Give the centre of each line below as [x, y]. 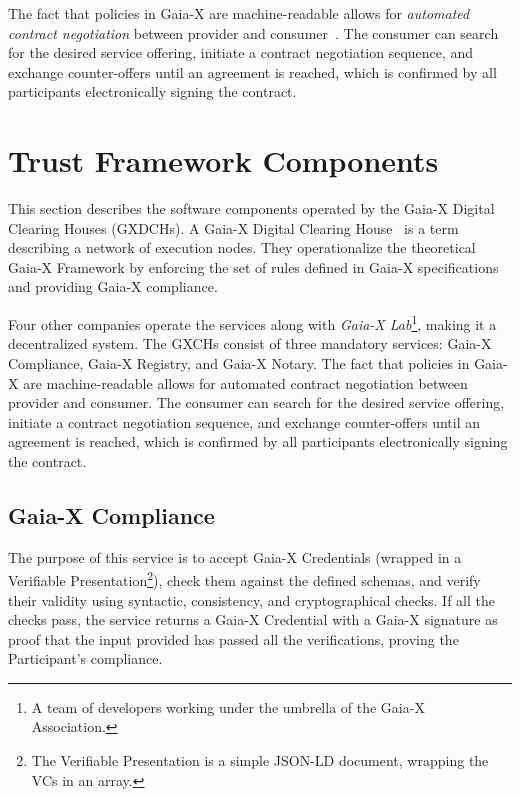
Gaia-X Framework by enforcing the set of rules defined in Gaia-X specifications [253, 266]
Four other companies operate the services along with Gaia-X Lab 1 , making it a [252, 322]
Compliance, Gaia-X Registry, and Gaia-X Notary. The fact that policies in [239, 362]
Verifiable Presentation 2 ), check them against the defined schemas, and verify [244, 578]
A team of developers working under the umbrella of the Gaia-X [228, 706]
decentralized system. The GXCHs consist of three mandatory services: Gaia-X [250, 343]
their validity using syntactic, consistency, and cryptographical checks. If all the [252, 599]
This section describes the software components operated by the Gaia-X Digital [251, 208]
